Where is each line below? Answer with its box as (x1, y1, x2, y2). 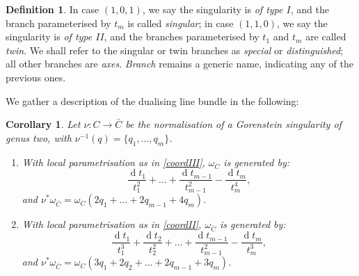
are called (305, 29, 346, 44)
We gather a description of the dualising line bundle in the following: (6, 93, 299, 108)
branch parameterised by (6, 15, 111, 30)
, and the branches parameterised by (104, 29, 260, 44)
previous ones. (6, 70, 66, 84)
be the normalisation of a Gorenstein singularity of (125, 117, 342, 131)
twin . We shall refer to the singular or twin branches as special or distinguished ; (6, 42, 344, 57)
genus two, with (6, 130, 72, 145)
